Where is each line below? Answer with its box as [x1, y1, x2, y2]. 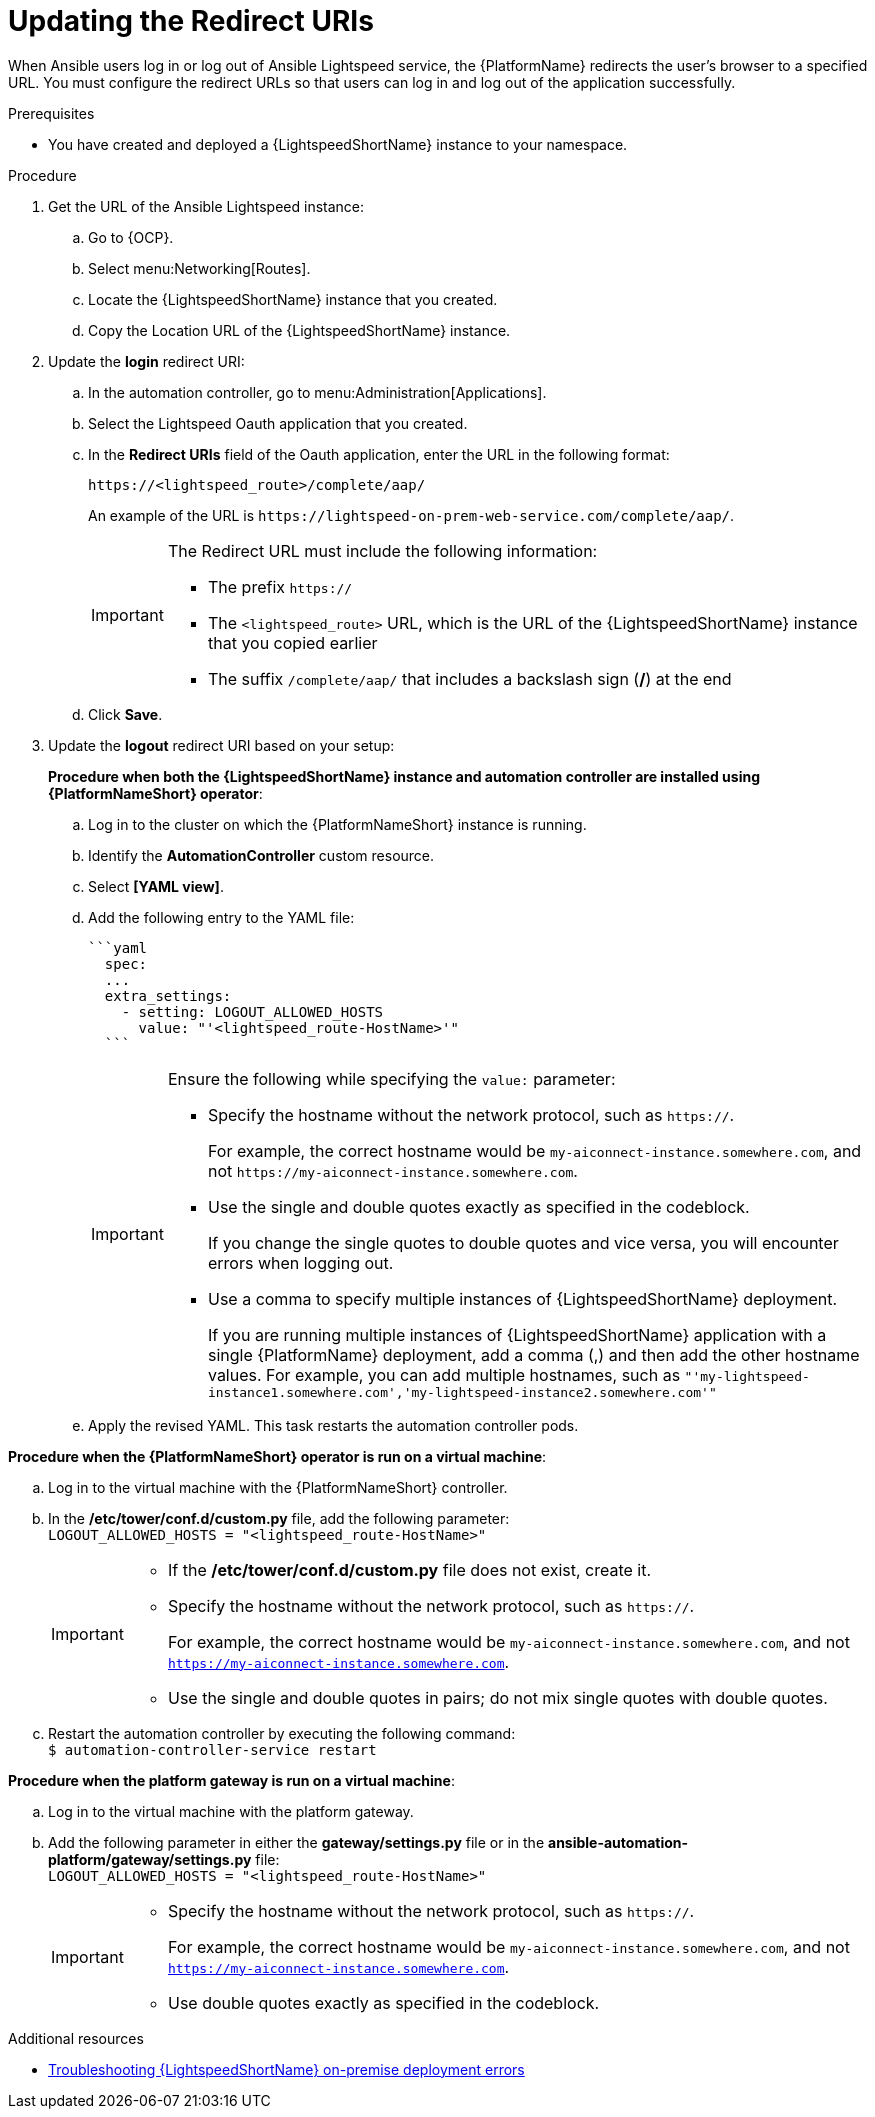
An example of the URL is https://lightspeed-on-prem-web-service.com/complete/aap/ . [88, 506, 735, 524]
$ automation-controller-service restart [48, 1741, 377, 1758]
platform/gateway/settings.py [48, 1850, 252, 1868]
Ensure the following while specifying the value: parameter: [167, 1068, 616, 1089]
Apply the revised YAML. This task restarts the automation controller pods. [88, 1416, 579, 1434]
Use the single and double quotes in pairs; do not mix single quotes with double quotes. [167, 1687, 828, 1708]
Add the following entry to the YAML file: [88, 908, 355, 926]
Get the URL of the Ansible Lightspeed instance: [48, 197, 365, 215]
